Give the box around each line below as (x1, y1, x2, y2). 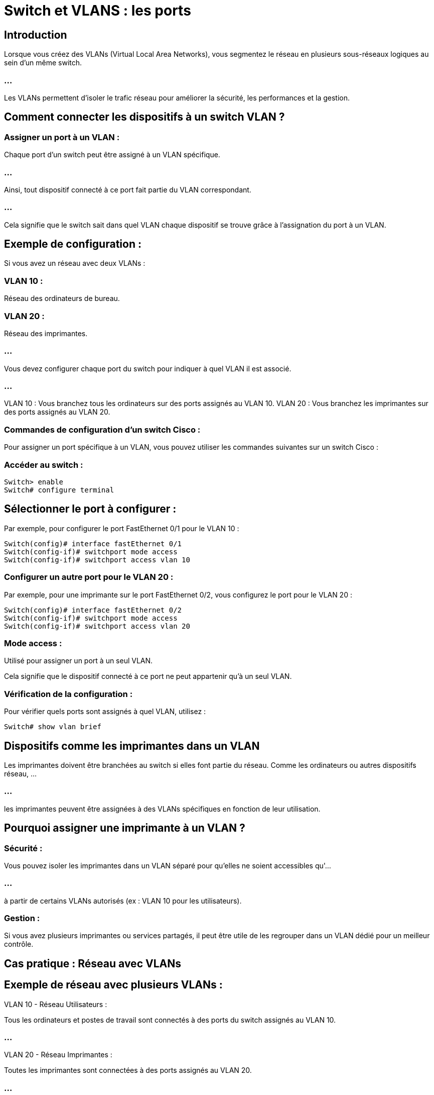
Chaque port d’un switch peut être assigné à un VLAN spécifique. (4, 150, 220, 159)
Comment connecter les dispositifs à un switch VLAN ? (4, 111, 285, 124)
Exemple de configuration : (4, 238, 141, 251)
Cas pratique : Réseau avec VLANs (4, 957, 181, 970)
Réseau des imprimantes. (4, 329, 88, 338)
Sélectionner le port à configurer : (4, 503, 177, 516)
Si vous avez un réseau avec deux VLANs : (4, 259, 146, 268)
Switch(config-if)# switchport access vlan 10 (4, 555, 190, 564)
